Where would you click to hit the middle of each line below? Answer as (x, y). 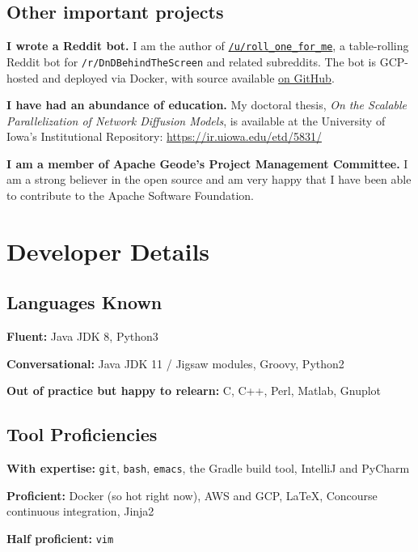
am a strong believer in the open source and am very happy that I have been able (209, 179)
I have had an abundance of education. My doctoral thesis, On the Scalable (207, 105)
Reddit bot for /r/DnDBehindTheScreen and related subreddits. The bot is (191, 61)
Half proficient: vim (60, 539)
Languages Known (84, 302)
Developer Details (108, 251)
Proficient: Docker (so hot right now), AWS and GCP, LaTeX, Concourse (192, 495)
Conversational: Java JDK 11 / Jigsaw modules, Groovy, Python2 (175, 363)
